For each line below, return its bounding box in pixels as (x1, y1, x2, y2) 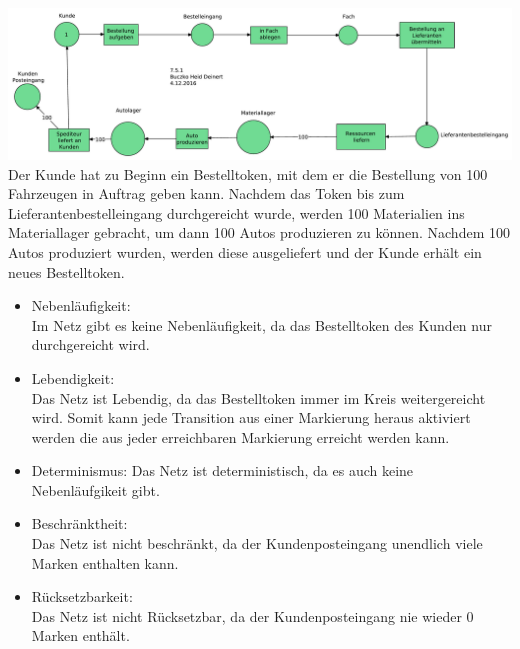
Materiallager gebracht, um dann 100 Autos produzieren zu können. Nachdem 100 (8, 222, 510, 243)
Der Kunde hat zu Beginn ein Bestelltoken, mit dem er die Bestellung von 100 (8, 163, 488, 184)
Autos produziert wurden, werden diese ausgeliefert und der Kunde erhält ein (8, 241, 482, 262)
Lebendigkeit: (31, 367, 115, 388)
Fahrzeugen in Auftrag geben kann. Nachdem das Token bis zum (8, 183, 405, 204)
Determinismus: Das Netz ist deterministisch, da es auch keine (31, 460, 414, 481)
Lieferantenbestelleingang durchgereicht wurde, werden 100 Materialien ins (8, 202, 465, 223)
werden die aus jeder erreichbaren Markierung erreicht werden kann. (31, 426, 450, 447)
